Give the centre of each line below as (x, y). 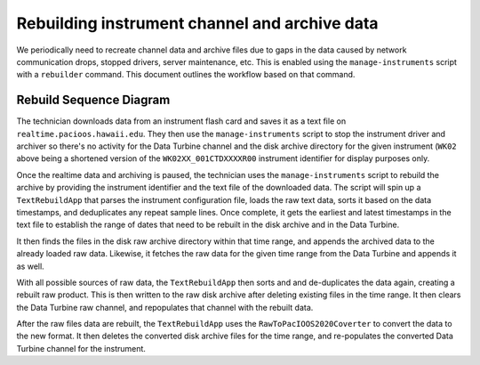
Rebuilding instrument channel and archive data (197, 23)
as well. (30, 266)
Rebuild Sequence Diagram (93, 100)
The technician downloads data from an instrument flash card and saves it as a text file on (181, 121)
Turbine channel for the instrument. (81, 348)
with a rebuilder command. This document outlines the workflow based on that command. (186, 75)
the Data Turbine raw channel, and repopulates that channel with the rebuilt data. (165, 307)
